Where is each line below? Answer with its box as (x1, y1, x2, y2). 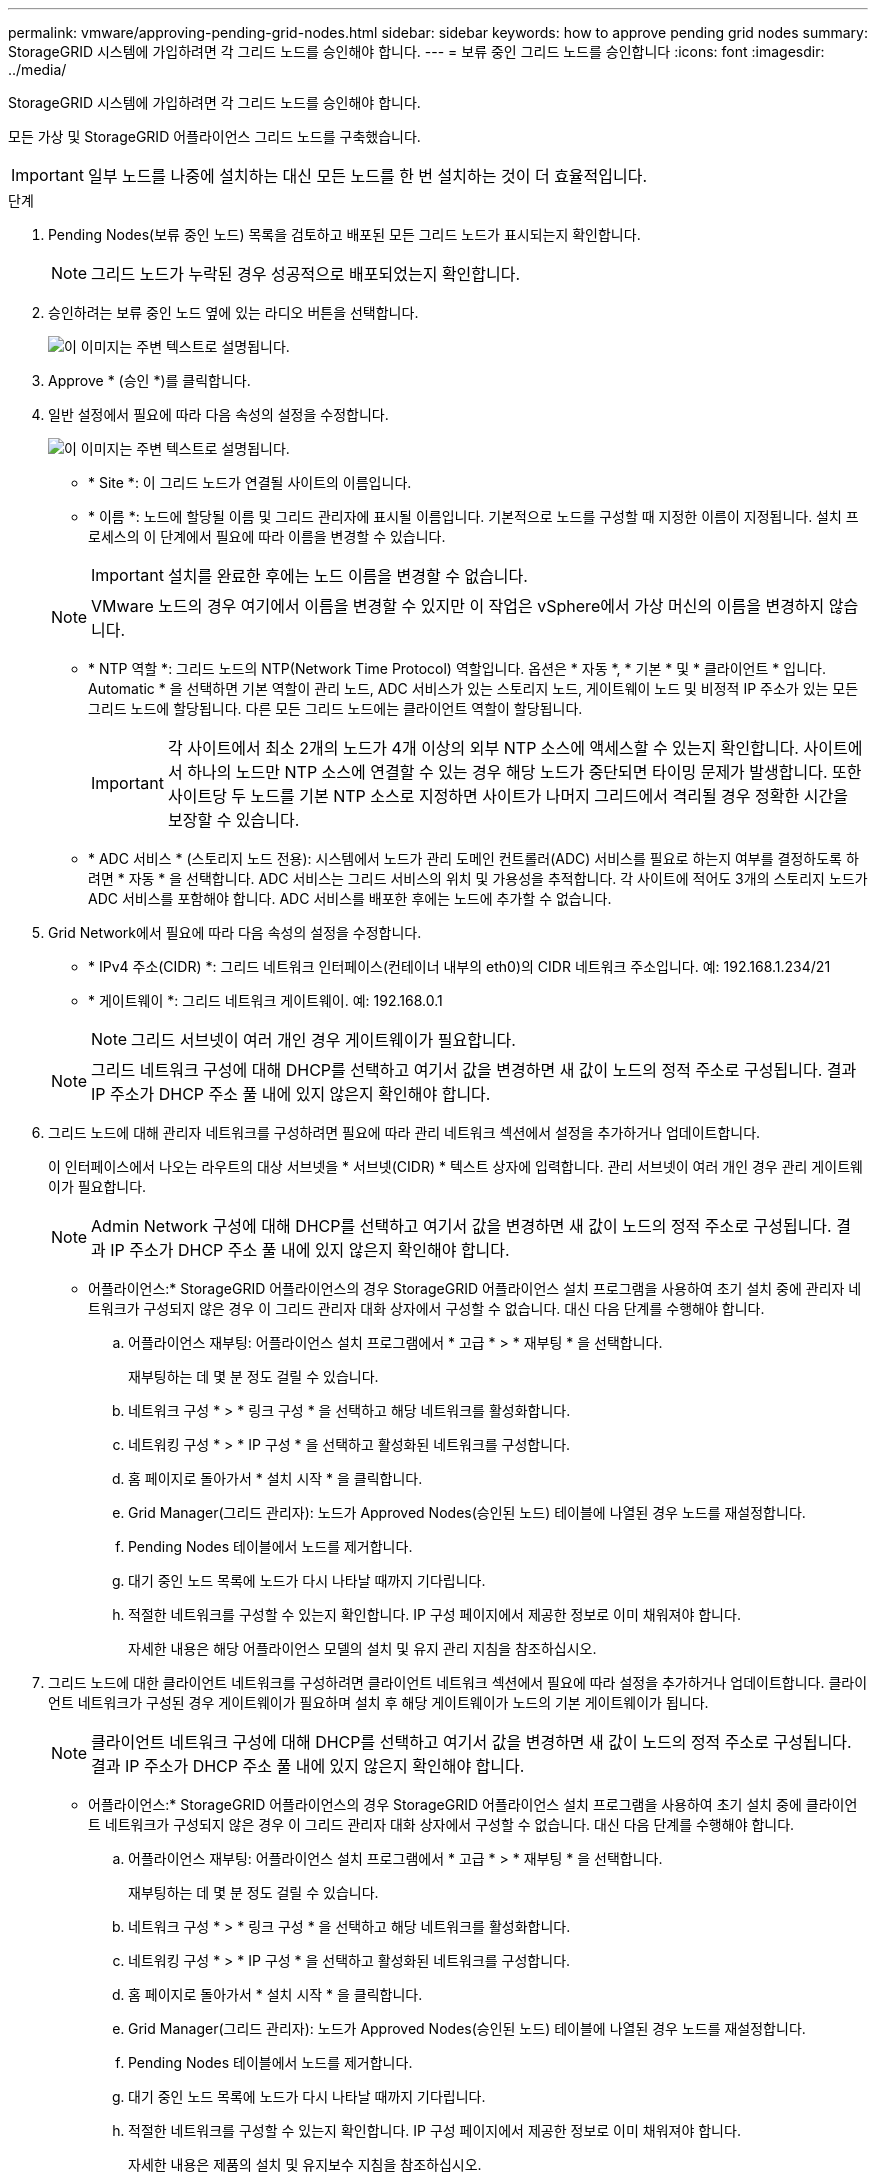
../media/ (8, 61, 67, 78)
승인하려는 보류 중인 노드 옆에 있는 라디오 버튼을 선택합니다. (48, 304, 419, 321)
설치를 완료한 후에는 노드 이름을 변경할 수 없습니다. (167, 566, 528, 586)
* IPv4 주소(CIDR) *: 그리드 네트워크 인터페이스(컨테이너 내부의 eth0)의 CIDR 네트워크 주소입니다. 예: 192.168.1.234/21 (88, 958, 831, 975)
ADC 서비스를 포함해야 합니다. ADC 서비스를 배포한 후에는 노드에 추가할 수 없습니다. (88, 890, 612, 907)
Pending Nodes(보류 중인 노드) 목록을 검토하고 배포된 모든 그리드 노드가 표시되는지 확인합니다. (48, 226, 641, 243)
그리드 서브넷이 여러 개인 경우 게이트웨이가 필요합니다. (131, 1030, 516, 1050)
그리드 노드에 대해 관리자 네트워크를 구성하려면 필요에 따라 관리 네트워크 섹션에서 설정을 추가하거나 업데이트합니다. (48, 1124, 761, 1141)
